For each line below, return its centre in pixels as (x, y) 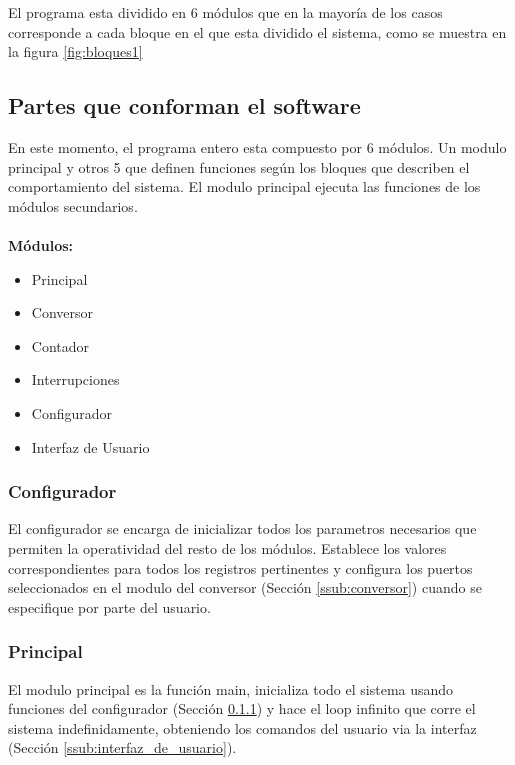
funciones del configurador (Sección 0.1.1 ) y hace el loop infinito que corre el (242, 708)
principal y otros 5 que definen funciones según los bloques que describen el (239, 166)
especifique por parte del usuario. (109, 606)
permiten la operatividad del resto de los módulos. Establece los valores (227, 547)
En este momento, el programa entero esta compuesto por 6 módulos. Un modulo (257, 146)
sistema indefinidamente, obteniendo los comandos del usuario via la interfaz (242, 727)
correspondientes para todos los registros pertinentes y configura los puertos (240, 567)
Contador (60, 345)
